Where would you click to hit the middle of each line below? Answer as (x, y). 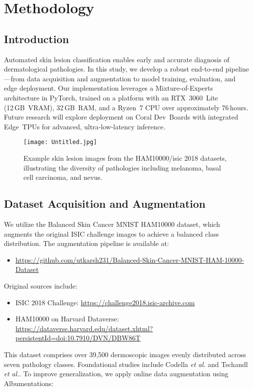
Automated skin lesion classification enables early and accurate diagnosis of (117, 59)
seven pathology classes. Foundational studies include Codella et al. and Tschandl (126, 364)
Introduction (37, 38)
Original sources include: (41, 285)
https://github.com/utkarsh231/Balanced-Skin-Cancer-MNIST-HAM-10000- (130, 259)
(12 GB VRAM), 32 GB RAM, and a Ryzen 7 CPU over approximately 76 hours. (126, 107)
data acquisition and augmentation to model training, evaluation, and (131, 78)
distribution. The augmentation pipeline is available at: (86, 243)
